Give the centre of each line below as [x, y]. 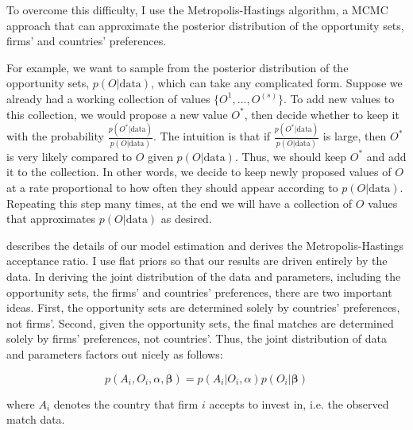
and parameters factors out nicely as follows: [115, 353]
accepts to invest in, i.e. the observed [299, 403]
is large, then [355, 136]
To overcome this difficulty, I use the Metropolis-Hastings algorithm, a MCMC [197, 10]
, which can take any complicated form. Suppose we [277, 83]
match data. [36, 419]
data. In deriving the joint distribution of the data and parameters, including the [204, 276]
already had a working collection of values [108, 98]
